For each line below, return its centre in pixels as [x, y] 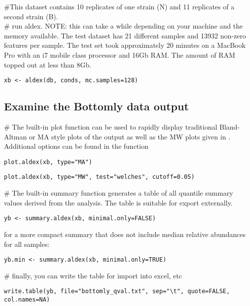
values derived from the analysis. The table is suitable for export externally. [118, 202]
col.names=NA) [27, 300]
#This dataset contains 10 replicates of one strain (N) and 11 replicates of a [119, 6]
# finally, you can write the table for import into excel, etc [93, 275]
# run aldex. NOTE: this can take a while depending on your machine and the [124, 26]
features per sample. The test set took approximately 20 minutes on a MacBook [125, 45]
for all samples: [27, 244]
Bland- [230, 127]
